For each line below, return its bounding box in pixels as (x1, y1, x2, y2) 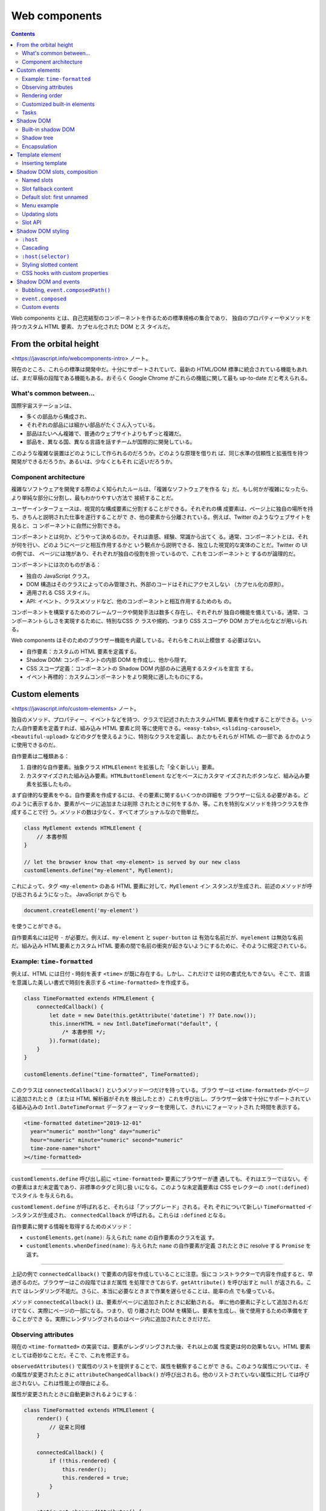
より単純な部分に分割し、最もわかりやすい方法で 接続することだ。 (11, 494, 177, 501)
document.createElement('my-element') (24, 907, 139, 914)
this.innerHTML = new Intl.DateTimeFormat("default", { (49, 1020, 219, 1027)
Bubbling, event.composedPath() (22, 286, 111, 294)
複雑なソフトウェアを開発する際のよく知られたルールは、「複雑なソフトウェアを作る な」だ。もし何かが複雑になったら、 (11, 485, 312, 493)
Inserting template (22, 160, 68, 167)
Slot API (22, 219, 42, 226)
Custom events (22, 303, 60, 311)
